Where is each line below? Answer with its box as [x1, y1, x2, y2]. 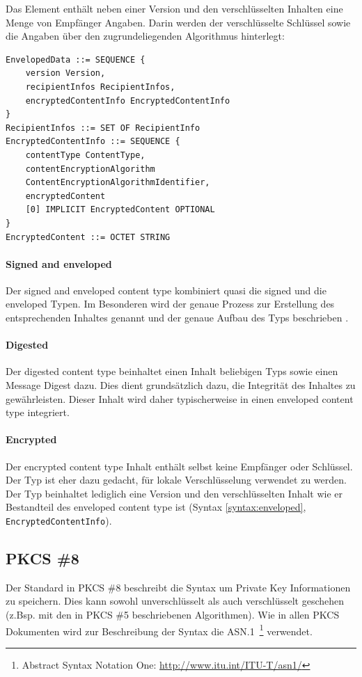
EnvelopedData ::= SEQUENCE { [6, 54, 145, 65]
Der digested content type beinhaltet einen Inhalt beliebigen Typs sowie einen [6, 364, 338, 379]
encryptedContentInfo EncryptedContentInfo [25, 95, 230, 106]
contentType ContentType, [25, 150, 145, 160]
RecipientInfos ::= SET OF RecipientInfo [6, 122, 200, 133]
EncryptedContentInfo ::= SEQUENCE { [6, 136, 180, 147]
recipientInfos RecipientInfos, [25, 81, 175, 92]
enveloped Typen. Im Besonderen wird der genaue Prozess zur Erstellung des [6, 296, 335, 311]
